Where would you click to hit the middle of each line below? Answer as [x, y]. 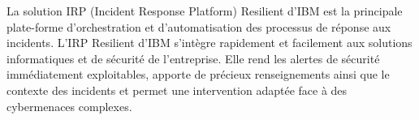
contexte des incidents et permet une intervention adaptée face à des [177, 90]
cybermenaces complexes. [69, 106]
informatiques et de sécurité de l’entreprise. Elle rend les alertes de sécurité [193, 58]
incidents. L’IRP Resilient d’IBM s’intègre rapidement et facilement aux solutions [209, 43]
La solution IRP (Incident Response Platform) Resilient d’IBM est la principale [205, 11]
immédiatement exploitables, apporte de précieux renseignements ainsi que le [198, 74]
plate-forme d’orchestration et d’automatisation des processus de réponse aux [199, 26]
